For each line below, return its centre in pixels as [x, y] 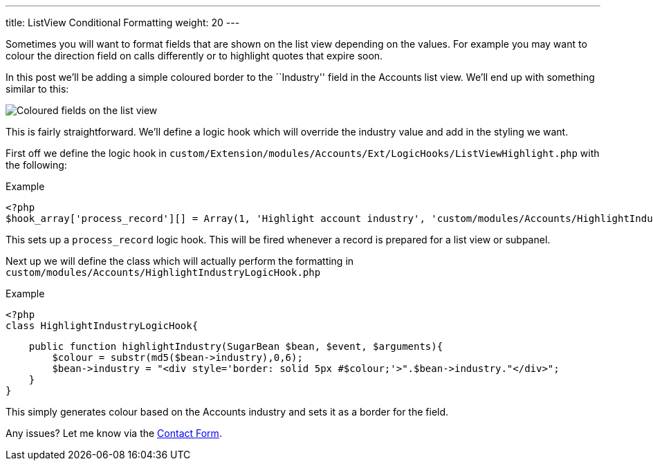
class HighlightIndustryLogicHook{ [102, 326]
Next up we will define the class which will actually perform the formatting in [180, 261]
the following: [36, 165]
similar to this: [37, 89]
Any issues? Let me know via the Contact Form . [114, 433]
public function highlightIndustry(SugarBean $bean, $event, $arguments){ [236, 346]
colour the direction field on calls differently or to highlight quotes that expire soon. [194, 56]
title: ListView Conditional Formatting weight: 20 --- [123, 22]
